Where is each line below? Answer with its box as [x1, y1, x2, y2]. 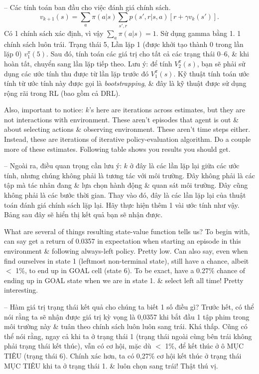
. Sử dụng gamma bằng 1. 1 [156, 27, 241, 38]
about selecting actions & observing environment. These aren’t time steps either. [4, 124, 251, 134]
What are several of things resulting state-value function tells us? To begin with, [4, 226, 250, 236]
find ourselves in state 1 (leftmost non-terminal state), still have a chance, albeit [4, 255, 249, 266]
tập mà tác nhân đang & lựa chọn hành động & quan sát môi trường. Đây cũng [4, 180, 248, 190]
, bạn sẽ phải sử [197, 58, 246, 68]
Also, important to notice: [4, 104, 84, 115]
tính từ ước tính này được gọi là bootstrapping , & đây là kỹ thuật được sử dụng [4, 78, 247, 88]
